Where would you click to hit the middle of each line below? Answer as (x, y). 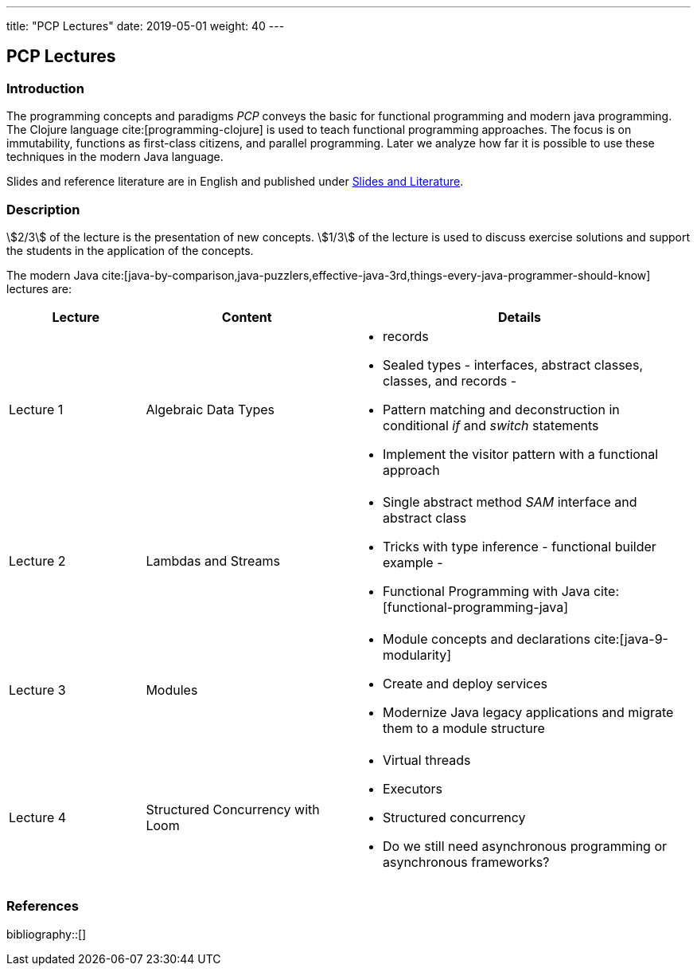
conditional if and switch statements (491, 425)
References (43, 906)
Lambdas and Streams (213, 560)
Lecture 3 (37, 690)
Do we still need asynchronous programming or (525, 846)
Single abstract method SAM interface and (510, 502)
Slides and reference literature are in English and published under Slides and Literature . (235, 182)
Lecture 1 (36, 409)
